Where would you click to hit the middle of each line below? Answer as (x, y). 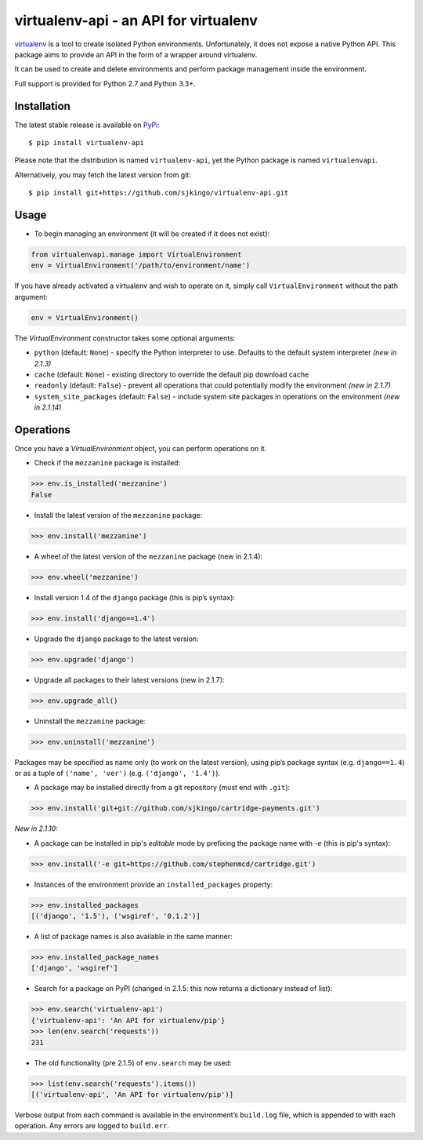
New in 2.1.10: (36, 829)
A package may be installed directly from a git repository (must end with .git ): (162, 788)
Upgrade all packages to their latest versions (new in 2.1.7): (129, 679)
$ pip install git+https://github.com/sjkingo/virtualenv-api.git (159, 193)
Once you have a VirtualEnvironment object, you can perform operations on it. (141, 449)
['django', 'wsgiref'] (74, 968)
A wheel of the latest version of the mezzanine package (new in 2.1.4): (148, 556)
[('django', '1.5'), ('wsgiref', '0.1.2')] (116, 916)
